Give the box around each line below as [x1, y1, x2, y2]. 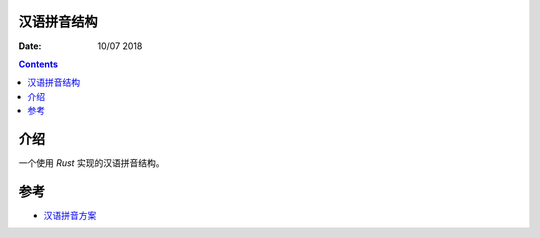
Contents [18, 58, 59, 70]
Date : [18, 40, 42, 52]
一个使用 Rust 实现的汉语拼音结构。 [18, 156, 165, 169]
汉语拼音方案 [43, 209, 97, 221]
